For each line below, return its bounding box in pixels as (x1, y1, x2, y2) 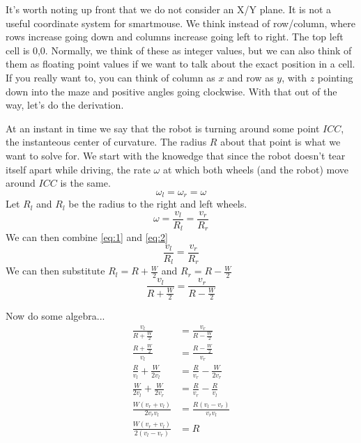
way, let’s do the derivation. (6, 98, 124, 112)
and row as (227, 70, 274, 84)
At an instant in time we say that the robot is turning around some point (6, 121, 320, 135)
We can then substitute (6, 263, 105, 278)
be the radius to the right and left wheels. (68, 196, 247, 211)
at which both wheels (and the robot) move (162, 162, 349, 176)
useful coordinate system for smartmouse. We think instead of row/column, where (6, 15, 355, 30)
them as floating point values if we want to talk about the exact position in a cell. (6, 56, 355, 71)
